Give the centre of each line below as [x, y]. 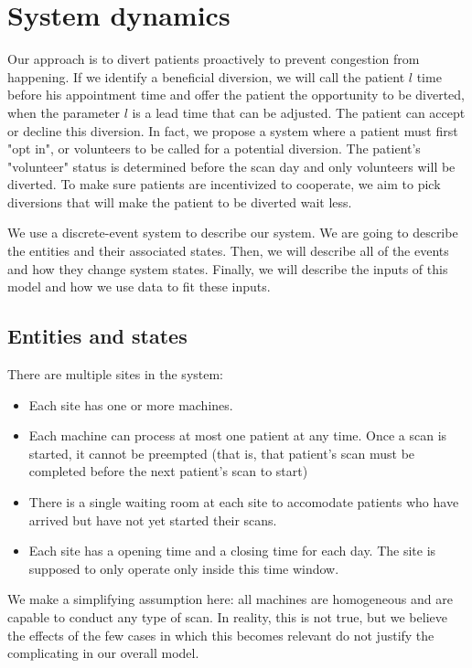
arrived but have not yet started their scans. [153, 520]
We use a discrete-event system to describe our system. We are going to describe [233, 233]
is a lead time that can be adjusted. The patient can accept [299, 112]
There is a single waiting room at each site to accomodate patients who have [244, 502]
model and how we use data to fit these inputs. [139, 286]
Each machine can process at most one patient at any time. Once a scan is [238, 435]
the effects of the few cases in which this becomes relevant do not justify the [221, 635]
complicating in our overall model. [103, 653]
